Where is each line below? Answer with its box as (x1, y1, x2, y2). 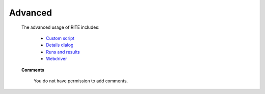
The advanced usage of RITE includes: (21, 24, 100, 30)
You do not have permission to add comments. (33, 78, 128, 84)
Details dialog (46, 42, 74, 48)
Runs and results (46, 49, 80, 55)
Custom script (46, 35, 75, 41)
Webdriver (46, 56, 67, 62)
